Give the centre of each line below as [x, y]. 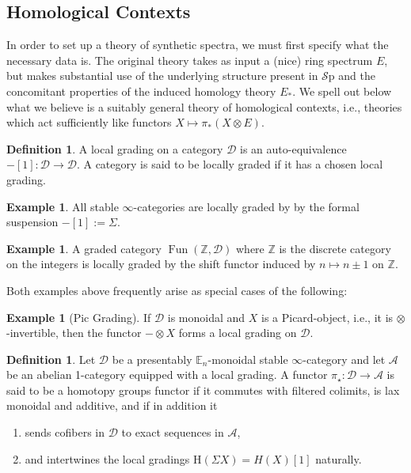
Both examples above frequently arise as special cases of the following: [177, 290]
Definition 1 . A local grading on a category [115, 148]
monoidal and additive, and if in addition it [112, 405]
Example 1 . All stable [63, 206]
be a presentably [152, 359]
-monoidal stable [248, 359]
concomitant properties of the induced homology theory [141, 91]
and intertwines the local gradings [107, 458]
